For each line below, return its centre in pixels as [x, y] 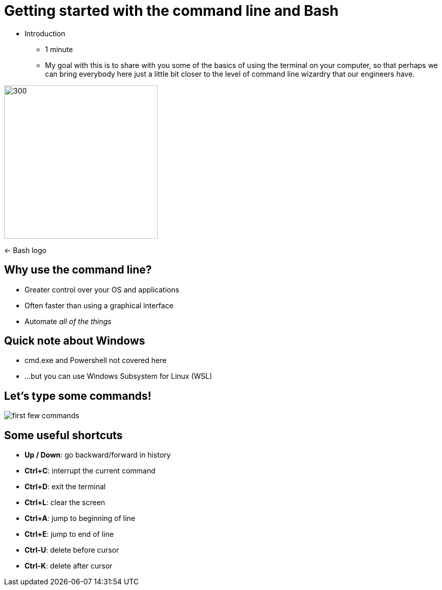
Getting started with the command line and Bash [171, 11]
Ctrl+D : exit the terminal [65, 487]
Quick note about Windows [75, 341]
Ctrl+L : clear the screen [65, 503]
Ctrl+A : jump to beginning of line [80, 518]
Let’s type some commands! [78, 396]
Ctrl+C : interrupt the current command [90, 471]
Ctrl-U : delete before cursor [72, 550]
